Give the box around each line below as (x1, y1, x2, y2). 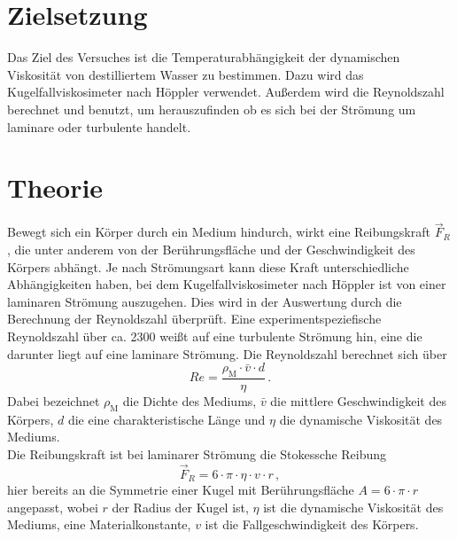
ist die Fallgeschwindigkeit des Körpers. (205, 515, 419, 534)
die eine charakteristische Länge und (67, 410, 266, 428)
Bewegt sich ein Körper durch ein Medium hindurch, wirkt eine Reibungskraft (7, 223, 430, 241)
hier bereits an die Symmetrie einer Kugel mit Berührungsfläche (7, 480, 354, 499)
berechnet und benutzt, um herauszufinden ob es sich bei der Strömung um (7, 99, 416, 118)
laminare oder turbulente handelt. (7, 117, 191, 136)
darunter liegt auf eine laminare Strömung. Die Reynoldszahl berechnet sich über (7, 344, 447, 363)
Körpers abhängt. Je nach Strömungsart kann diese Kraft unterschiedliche (7, 257, 409, 276)
